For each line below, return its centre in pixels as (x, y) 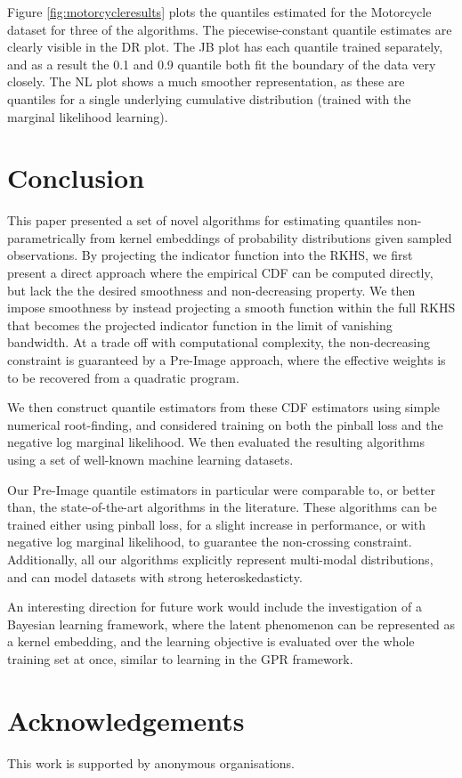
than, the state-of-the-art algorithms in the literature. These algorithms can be (222, 507)
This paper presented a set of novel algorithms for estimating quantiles (200, 220)
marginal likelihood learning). (88, 116)
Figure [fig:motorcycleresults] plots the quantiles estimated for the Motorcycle (219, 12)
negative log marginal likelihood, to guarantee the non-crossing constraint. (210, 542)
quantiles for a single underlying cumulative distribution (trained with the (209, 98)
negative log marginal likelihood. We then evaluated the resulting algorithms (216, 442)
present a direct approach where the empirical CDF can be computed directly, (220, 273)
